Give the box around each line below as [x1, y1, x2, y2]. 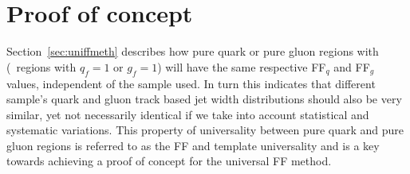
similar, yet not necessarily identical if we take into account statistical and [6, 106, 369, 122]
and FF [333, 58, 370, 75]
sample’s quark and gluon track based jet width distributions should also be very [6, 91, 402, 107]
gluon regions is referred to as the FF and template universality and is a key [6, 137, 380, 153]
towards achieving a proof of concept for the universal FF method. [6, 153, 332, 169]
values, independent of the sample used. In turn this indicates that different [6, 75, 376, 91]
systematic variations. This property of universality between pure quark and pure [6, 122, 404, 138]
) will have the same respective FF [157, 58, 326, 75]
